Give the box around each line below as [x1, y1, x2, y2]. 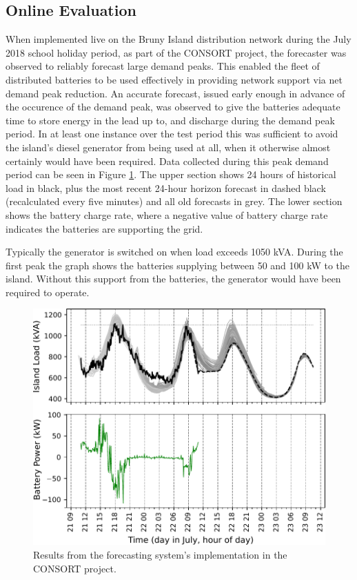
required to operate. [6, 284, 90, 299]
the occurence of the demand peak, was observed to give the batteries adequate [6, 99, 340, 114]
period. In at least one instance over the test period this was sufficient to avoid [6, 126, 338, 141]
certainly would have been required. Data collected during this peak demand [6, 153, 329, 168]
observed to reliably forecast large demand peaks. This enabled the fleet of [6, 59, 320, 73]
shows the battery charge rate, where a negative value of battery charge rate [6, 207, 328, 222]
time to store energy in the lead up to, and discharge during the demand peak [6, 113, 335, 127]
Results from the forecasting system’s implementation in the [33, 547, 287, 561]
